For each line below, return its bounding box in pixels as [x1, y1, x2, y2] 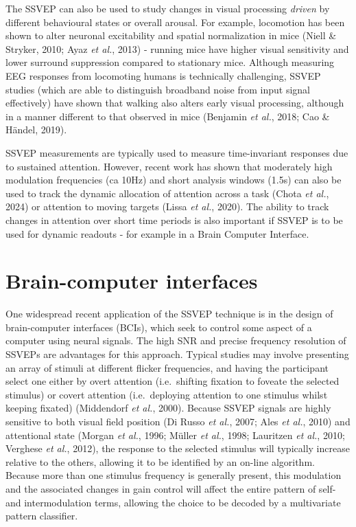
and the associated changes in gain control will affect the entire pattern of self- [5, 481, 336, 495]
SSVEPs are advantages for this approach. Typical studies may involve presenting [5, 347, 349, 361]
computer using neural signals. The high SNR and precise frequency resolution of [5, 333, 346, 348]
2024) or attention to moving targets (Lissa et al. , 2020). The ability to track [5, 199, 329, 214]
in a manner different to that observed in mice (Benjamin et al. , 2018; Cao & [5, 109, 330, 123]
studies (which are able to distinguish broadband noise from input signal [5, 82, 310, 96]
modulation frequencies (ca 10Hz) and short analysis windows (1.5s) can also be [5, 172, 342, 187]
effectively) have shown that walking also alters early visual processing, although [5, 96, 344, 110]
